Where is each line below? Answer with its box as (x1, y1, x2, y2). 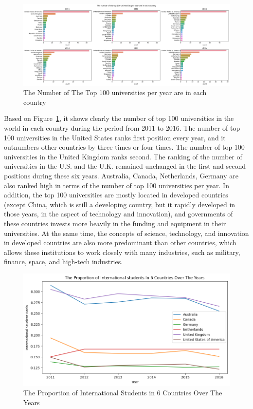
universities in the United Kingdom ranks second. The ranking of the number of (4, 151, 242, 161)
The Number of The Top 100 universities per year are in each (23, 87, 207, 97)
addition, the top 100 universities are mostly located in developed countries (4, 190, 228, 200)
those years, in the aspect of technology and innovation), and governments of (4, 209, 233, 219)
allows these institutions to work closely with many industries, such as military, (4, 247, 240, 257)
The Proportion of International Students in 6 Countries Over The (23, 388, 222, 398)
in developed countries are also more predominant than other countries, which (4, 237, 236, 248)
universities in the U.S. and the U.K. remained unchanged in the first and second (4, 161, 246, 171)
